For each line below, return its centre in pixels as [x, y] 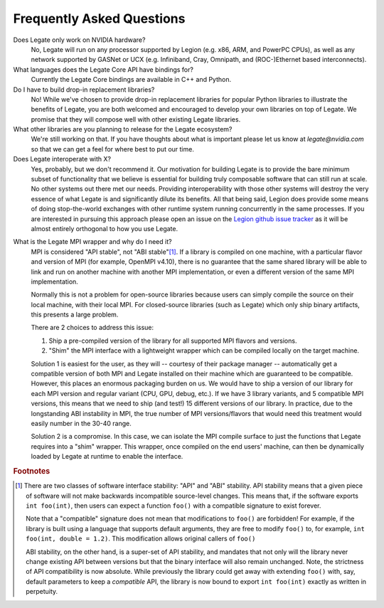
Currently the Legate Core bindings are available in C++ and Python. [131, 80]
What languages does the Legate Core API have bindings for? [103, 69]
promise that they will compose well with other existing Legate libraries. [136, 119]
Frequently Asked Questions [99, 18]
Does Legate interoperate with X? [62, 159]
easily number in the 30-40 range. [81, 423]
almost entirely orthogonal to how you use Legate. [104, 228]
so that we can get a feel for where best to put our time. [113, 149]
